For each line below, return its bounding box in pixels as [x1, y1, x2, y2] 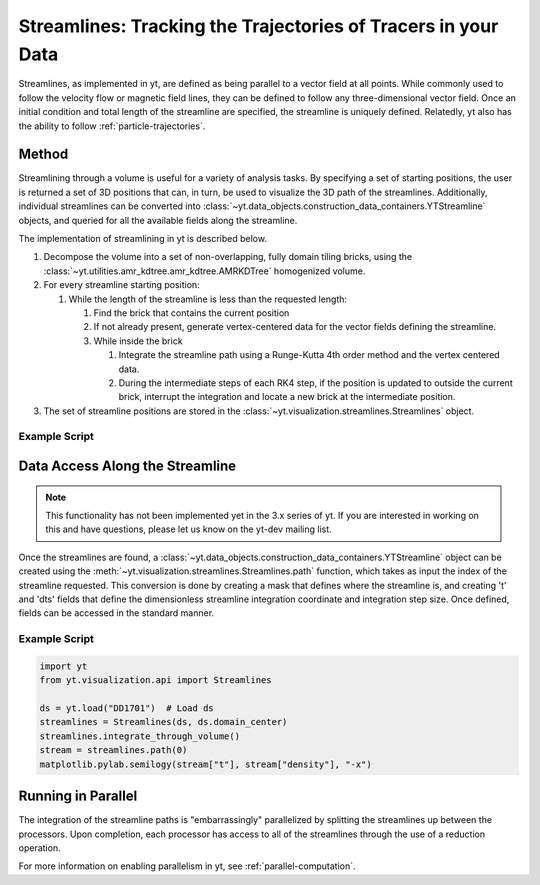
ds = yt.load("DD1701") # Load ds [39, 703, 214, 714]
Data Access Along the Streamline [18, 458, 237, 475]
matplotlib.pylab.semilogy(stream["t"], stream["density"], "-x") [39, 758, 372, 770]
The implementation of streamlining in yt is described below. [18, 232, 267, 244]
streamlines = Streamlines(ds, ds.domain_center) [39, 716, 288, 728]
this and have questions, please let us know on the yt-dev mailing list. [45, 523, 332, 535]
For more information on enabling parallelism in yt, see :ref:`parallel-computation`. [18, 860, 356, 872]
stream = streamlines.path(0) [39, 745, 188, 756]
